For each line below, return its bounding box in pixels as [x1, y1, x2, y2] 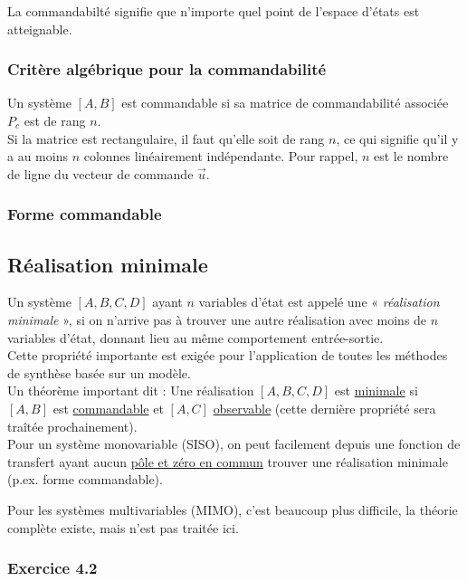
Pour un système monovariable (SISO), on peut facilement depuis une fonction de [7, 434, 461, 453]
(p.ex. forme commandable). [7, 470, 163, 489]
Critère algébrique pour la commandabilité [7, 58, 327, 81]
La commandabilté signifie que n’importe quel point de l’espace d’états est [7, 2, 420, 20]
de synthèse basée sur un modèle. [7, 363, 191, 382]
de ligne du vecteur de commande [7, 164, 194, 183]
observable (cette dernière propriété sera [213, 398, 436, 417]
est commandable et [52, 398, 164, 417]
